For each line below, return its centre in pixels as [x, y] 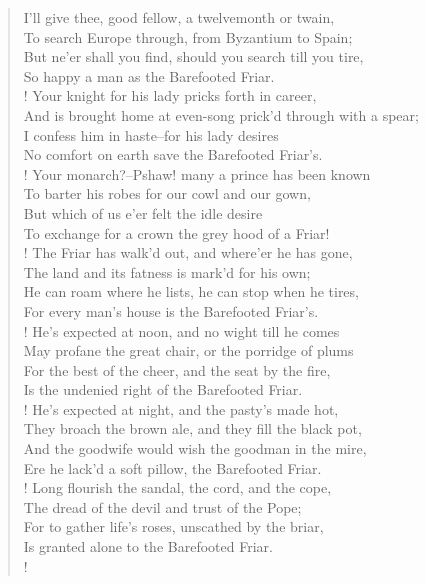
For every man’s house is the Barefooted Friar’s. [171, 310]
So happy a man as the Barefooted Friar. [149, 75]
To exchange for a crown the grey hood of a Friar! [176, 232]
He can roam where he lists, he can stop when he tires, [191, 291]
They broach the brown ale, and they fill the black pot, [192, 428]
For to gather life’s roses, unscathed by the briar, [173, 526]
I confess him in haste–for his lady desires [151, 134]
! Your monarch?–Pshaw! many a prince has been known [197, 173]
